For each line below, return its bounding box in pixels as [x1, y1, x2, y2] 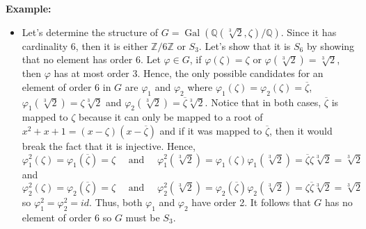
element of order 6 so [22, 210, 112, 224]
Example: [6, 1, 51, 15]
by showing [306, 38, 355, 53]
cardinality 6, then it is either [22, 38, 148, 53]
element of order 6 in [22, 79, 111, 94]
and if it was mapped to [159, 123, 262, 137]
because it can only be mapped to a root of [79, 110, 263, 124]
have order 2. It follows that [191, 195, 311, 210]
